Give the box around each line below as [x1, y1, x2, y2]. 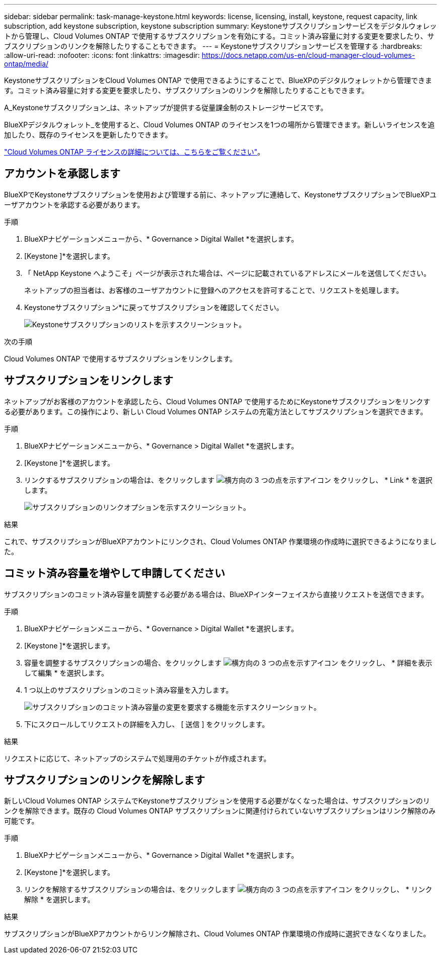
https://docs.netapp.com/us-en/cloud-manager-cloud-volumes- [201, 51, 415, 59]
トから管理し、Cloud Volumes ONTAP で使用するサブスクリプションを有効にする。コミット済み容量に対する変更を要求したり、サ [4, 32, 434, 40]
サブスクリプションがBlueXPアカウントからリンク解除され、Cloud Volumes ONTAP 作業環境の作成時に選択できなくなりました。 [4, 929, 430, 938]
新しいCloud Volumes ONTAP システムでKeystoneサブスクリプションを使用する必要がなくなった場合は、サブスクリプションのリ [4, 796, 430, 805]
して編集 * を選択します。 [24, 668, 109, 677]
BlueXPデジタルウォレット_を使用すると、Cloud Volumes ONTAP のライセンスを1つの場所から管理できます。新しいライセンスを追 [4, 120, 435, 129]
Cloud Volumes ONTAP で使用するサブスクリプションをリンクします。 [4, 354, 237, 363]
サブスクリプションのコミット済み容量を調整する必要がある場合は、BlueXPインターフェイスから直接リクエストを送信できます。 [4, 589, 428, 599]
